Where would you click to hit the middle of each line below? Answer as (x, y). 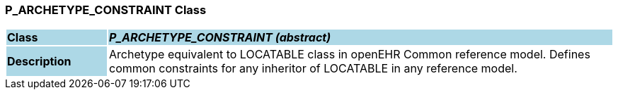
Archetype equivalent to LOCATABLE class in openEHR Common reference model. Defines (349, 55)
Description (39, 62)
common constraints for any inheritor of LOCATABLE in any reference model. (313, 69)
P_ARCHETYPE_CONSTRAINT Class (106, 10)
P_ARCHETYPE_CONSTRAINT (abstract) (220, 38)
